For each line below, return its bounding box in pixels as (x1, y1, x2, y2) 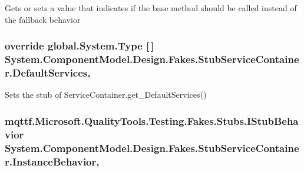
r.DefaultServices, (5, 65, 91, 80)
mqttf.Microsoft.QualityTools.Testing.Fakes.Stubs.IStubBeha (5, 113, 299, 128)
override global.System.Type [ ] (5, 38, 154, 53)
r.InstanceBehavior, (5, 154, 100, 168)
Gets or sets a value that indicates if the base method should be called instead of (5, 2, 297, 14)
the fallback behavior (5, 13, 81, 25)
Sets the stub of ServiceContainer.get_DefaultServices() (5, 88, 207, 101)
